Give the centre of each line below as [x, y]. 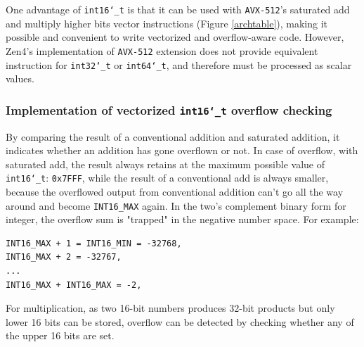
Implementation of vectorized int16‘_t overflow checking [169, 109]
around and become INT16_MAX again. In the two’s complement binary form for [176, 205]
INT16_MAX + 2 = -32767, [64, 257]
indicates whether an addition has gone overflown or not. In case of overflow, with [182, 150]
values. [20, 78]
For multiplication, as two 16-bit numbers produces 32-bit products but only [170, 308]
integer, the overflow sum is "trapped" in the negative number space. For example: [182, 219]
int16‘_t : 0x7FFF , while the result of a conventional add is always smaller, [167, 178]
